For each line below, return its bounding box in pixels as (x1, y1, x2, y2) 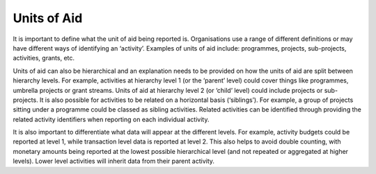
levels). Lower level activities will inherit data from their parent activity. (13, 157, 215, 166)
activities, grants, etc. (13, 54, 75, 62)
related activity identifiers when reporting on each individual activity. (13, 115, 210, 123)
